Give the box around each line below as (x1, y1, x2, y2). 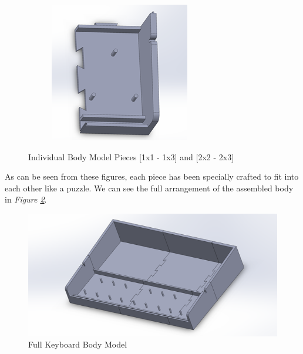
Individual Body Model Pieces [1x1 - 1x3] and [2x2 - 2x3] (28, 150, 234, 163)
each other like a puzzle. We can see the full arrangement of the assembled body (5, 181, 294, 194)
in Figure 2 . (5, 193, 47, 205)
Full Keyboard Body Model (28, 338, 127, 350)
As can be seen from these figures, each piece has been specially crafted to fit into (5, 170, 299, 183)
